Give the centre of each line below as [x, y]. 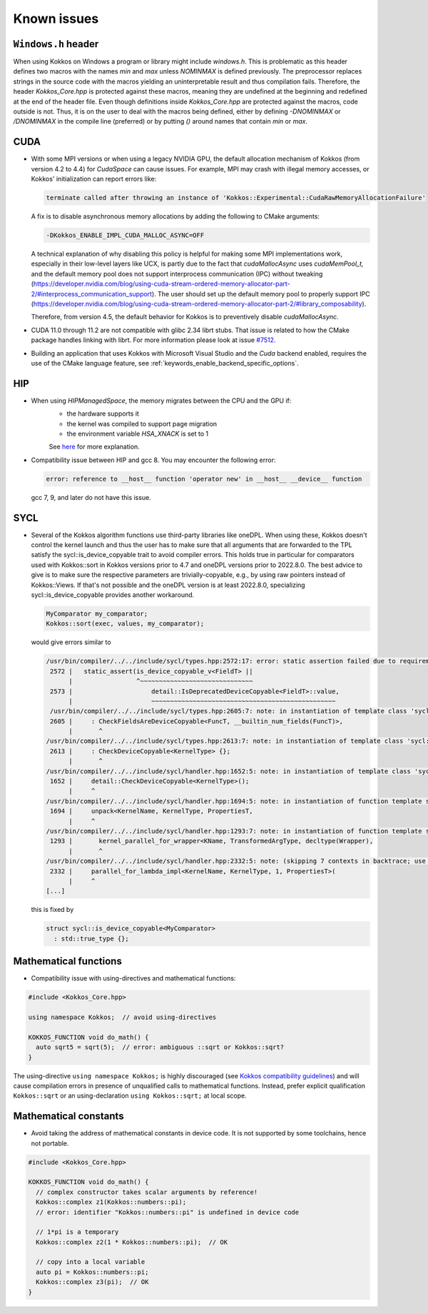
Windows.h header [56, 44]
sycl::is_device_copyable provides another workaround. [113, 595]
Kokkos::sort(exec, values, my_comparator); [125, 624]
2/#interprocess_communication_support [92, 294]
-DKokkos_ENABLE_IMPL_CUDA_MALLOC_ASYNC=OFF [125, 235]
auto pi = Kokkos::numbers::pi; [92, 1272]
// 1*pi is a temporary [77, 1232]
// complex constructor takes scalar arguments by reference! [147, 1192]
